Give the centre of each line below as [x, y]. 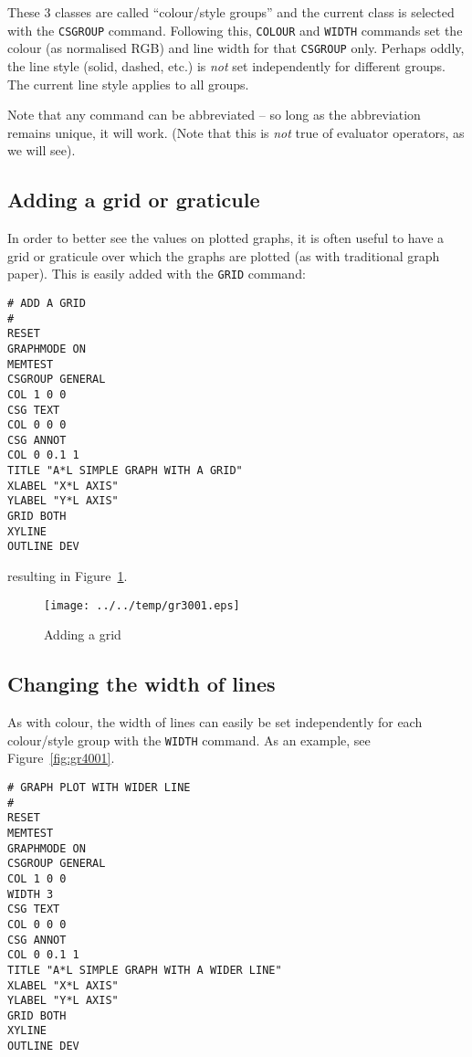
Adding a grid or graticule [134, 200]
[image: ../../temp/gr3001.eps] [142, 605]
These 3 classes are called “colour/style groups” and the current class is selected [231, 12]
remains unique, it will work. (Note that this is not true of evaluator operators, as [236, 132]
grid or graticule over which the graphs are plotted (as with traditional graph [224, 255]
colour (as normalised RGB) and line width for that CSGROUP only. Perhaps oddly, [236, 48]
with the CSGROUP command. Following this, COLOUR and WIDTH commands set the [235, 30]
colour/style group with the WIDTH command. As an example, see [189, 740]
